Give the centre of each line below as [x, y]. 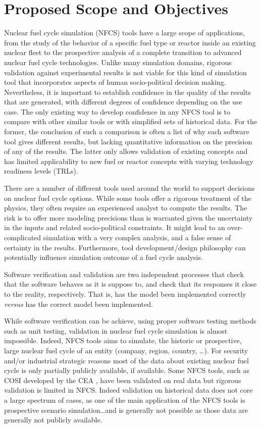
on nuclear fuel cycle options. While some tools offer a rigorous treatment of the [128, 198]
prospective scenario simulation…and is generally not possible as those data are [126, 410]
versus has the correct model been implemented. [79, 304]
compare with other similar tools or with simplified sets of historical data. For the [131, 121]
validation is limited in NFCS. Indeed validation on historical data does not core [128, 390]
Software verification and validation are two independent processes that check [124, 274]
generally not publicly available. [53, 420]
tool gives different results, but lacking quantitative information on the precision [128, 141]
